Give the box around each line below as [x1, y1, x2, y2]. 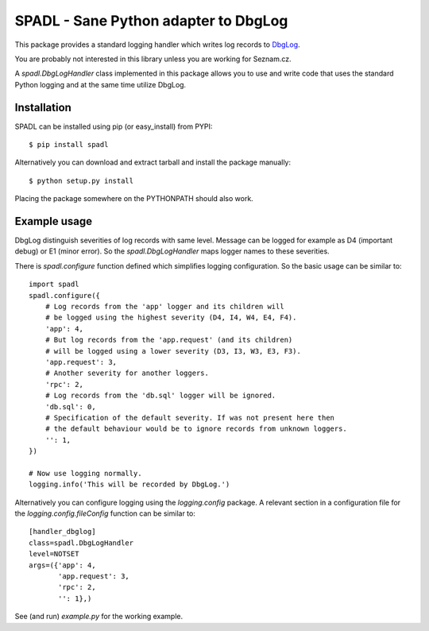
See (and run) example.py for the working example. [14, 612, 184, 621]
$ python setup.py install [29, 176, 134, 185]
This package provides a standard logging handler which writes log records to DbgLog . [14, 40, 301, 49]
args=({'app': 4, [29, 560, 96, 570]
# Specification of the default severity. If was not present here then [44, 413, 335, 422]
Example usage [14, 215, 93, 228]
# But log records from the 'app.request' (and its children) [44, 335, 293, 345]
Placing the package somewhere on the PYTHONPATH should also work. [14, 194, 253, 203]
